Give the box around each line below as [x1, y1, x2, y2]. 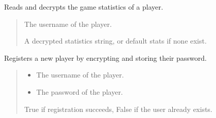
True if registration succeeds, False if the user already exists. [24, 103, 212, 114]
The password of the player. [36, 86, 123, 97]
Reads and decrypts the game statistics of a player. [4, 2, 163, 12]
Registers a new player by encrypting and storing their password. [4, 52, 207, 63]
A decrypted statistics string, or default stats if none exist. [24, 35, 207, 46]
